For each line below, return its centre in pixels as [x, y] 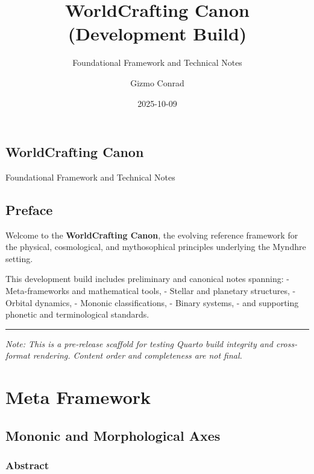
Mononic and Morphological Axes [113, 435]
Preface [29, 209]
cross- [287, 343]
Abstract [27, 465]
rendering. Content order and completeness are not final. [137, 355]
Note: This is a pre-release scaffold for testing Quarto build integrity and [139, 343]
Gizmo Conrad [157, 82]
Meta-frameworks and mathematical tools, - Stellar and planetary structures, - [151, 291]
